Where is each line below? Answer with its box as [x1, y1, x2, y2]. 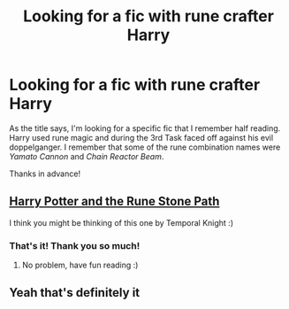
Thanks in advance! [9, 168, 81, 179]
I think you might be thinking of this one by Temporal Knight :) [9, 217, 234, 228]
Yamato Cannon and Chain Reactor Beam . [9, 151, 164, 161]
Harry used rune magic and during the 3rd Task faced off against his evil [9, 132, 274, 143]
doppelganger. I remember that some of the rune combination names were [9, 142, 281, 152]
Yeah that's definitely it [9, 285, 141, 300]
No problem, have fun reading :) [21, 259, 139, 271]
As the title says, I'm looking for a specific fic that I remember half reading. [9, 122, 281, 134]
